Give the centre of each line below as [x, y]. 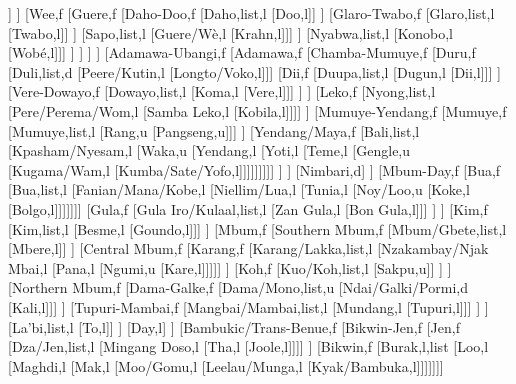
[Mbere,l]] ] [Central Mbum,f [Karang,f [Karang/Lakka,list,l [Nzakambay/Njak [248, 248]
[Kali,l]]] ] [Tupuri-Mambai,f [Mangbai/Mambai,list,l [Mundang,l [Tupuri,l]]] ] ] [248, 306]
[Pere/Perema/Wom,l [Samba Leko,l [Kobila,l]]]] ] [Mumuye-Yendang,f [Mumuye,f [257, 110]
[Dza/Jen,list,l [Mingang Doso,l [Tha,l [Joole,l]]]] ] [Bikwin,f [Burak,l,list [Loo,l [248, 346]
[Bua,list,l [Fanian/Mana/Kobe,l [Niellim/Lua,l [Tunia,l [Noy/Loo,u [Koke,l [239, 189]
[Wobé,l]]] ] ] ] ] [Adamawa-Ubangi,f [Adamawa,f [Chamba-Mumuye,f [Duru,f [242, 52]
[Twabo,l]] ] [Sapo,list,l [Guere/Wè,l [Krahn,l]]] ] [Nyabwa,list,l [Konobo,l [230, 32]
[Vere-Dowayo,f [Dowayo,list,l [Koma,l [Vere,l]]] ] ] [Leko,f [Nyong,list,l [222, 91]
